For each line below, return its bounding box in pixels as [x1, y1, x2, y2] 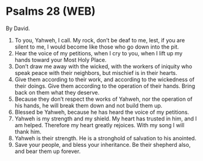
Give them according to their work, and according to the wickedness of [14, 76, 194, 83]
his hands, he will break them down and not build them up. [14, 101, 163, 109]
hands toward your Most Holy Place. [14, 56, 107, 63]
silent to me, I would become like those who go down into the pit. [14, 43, 179, 50]
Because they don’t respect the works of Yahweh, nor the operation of [14, 95, 193, 103]
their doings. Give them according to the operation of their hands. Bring [14, 82, 196, 90]
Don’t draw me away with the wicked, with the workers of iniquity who [14, 63, 193, 70]
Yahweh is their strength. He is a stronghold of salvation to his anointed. [14, 134, 197, 142]
